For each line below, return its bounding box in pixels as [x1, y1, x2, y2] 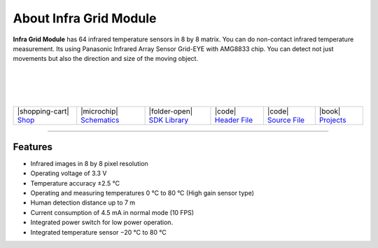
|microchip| [80, 106, 118, 116]
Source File [267, 116, 304, 125]
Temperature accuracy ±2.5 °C [30, 179, 120, 187]
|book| [318, 106, 341, 116]
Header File [214, 116, 253, 125]
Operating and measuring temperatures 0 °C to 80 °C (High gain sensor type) [30, 188, 255, 197]
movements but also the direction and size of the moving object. [13, 55, 199, 63]
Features [13, 141, 52, 153]
